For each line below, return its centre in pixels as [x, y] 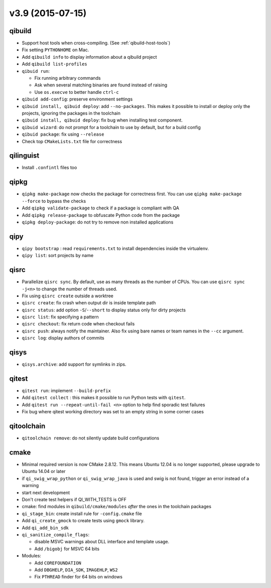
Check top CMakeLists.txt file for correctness [72, 141]
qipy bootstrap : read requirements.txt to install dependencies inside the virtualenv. [115, 248]
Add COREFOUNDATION [58, 563]
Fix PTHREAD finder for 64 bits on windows [79, 577]
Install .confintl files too [49, 168]
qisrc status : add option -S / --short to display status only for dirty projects [104, 310]
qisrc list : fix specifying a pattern [60, 317]
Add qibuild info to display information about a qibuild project [90, 57]
